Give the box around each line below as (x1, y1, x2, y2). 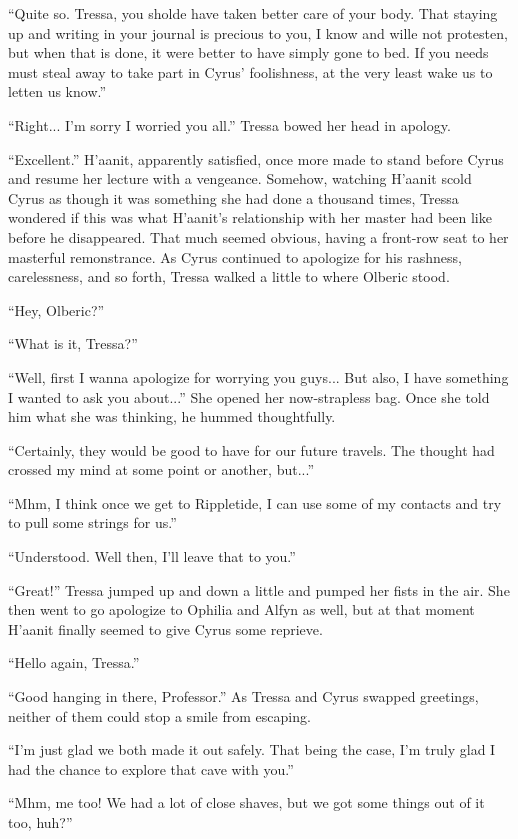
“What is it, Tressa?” (8, 333, 138, 354)
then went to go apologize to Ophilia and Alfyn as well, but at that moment (8, 599, 475, 620)
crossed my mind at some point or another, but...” (8, 459, 315, 480)
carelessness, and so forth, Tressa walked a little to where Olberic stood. (8, 266, 450, 287)
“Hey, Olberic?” (8, 299, 105, 320)
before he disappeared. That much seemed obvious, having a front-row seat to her (8, 226, 509, 247)
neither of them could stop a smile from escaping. (8, 705, 311, 726)
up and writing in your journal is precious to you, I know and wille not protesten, (8, 22, 508, 43)
